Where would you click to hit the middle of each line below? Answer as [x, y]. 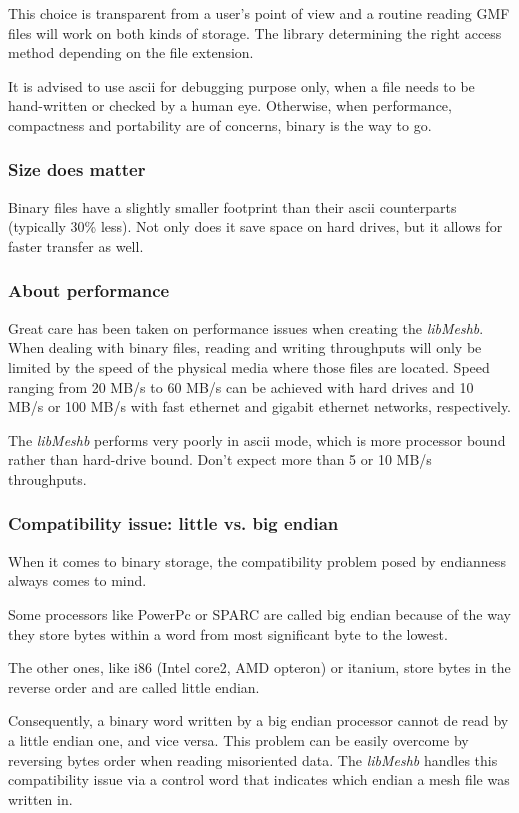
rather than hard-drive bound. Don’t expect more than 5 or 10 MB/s [220, 459]
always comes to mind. [77, 580]
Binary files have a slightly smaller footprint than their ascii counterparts [232, 206]
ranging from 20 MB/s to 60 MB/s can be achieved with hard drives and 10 [241, 386]
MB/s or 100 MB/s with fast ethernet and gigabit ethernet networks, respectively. [260, 406]
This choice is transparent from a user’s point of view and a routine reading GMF [259, 13]
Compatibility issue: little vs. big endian [173, 523]
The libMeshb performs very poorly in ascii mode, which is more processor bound [257, 439]
